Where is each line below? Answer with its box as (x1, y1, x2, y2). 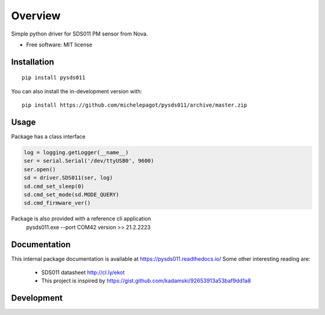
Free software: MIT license (26, 41, 93, 48)
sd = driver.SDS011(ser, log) (23, 175, 113, 181)
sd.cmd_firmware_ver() (23, 199, 91, 207)
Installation (11, 57, 54, 67)
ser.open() (23, 166, 56, 173)
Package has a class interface (11, 133, 86, 140)
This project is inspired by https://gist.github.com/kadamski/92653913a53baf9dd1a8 (41, 277, 251, 284)
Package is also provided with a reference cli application (11, 215, 152, 222)
